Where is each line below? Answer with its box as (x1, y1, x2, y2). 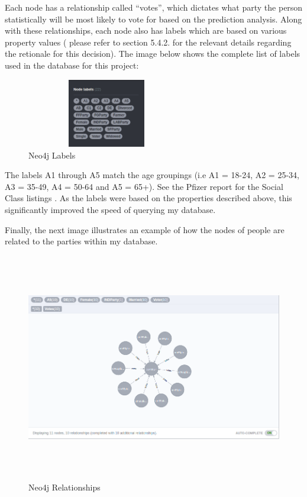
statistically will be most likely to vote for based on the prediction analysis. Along (5, 12, 302, 25)
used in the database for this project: (5, 59, 139, 71)
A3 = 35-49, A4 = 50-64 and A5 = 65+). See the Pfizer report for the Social (5, 180, 283, 192)
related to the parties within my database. (5, 235, 158, 247)
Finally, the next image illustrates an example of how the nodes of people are (5, 223, 285, 235)
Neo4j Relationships (28, 481, 101, 493)
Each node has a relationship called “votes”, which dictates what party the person (5, 1, 303, 13)
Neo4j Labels (28, 149, 76, 161)
